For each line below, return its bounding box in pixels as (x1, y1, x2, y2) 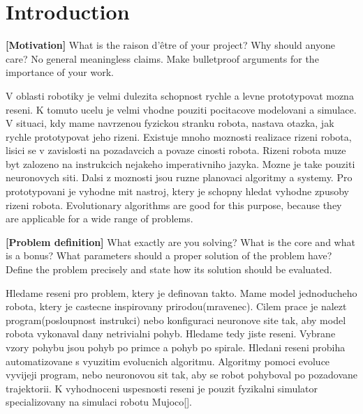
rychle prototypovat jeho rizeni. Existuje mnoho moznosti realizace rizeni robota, (6, 129, 352, 144)
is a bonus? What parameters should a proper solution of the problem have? (6, 248, 332, 263)
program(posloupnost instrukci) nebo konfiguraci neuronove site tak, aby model (6, 312, 346, 327)
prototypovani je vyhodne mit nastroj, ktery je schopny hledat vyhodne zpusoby (6, 184, 349, 199)
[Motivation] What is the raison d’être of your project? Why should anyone (6, 38, 335, 52)
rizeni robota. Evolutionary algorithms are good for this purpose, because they (6, 197, 342, 212)
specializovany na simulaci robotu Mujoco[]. (6, 394, 192, 409)
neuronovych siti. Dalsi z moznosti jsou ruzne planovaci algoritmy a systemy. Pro (6, 170, 353, 185)
